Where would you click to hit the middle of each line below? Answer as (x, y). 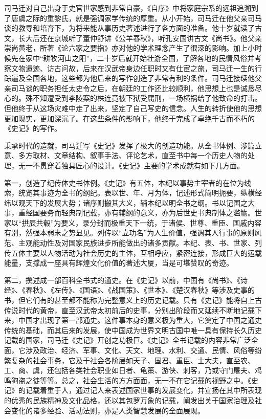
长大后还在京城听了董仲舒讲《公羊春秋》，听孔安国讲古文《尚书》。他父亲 (140, 38)
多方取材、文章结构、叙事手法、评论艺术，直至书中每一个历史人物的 (133, 155)
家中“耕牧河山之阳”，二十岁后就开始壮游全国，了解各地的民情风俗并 (140, 58)
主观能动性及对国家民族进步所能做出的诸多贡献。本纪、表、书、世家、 (136, 243)
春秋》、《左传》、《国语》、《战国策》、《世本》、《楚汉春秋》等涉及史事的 (140, 290)
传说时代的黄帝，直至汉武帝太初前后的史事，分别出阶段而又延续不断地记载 (129, 310)
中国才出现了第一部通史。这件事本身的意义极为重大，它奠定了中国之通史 (140, 320)
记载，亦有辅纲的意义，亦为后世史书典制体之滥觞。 (169, 213)
